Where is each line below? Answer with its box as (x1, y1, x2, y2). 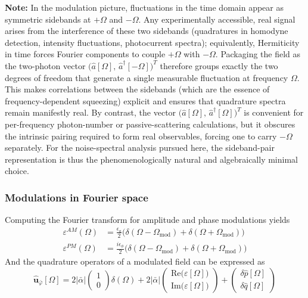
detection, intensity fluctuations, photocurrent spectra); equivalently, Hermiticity (5, 36, 300, 48)
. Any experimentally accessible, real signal (138, 13, 295, 25)
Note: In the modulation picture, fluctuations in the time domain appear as (5, 1, 284, 13)
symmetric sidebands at (5, 13, 91, 25)
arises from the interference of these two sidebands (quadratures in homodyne (5, 24, 288, 37)
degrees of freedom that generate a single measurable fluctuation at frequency (5, 71, 288, 83)
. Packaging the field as (215, 48, 301, 60)
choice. (5, 164, 29, 177)
